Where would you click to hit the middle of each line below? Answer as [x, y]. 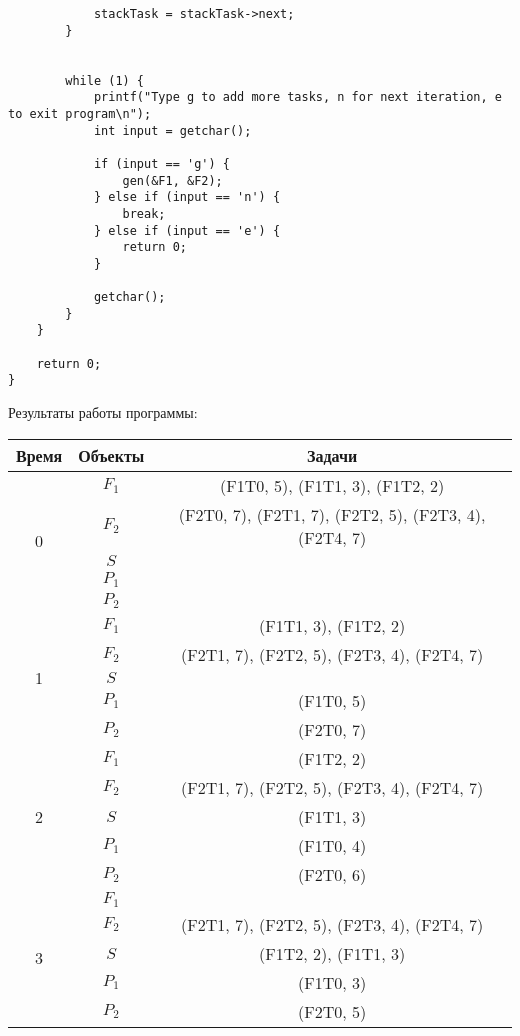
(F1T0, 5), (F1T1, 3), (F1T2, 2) [332, 485]
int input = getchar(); [172, 130]
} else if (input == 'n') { [187, 197]
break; [144, 213]
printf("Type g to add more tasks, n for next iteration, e [297, 97]
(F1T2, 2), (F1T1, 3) [332, 953]
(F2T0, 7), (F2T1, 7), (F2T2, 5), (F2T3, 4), [332, 514]
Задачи [332, 455]
